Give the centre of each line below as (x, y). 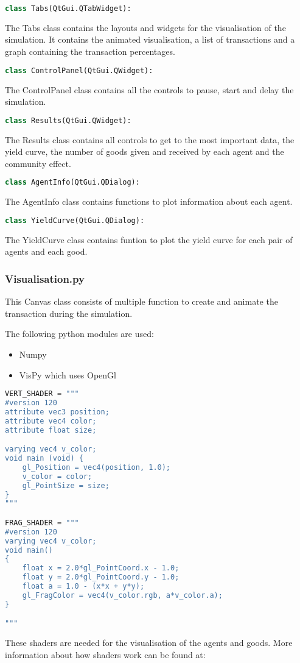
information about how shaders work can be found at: (105, 654)
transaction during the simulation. (69, 313)
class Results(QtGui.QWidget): (68, 120)
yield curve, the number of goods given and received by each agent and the (145, 151)
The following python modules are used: (79, 334)
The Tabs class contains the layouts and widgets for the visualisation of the (145, 27)
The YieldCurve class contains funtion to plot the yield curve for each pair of (149, 239)
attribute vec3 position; (57, 412)
